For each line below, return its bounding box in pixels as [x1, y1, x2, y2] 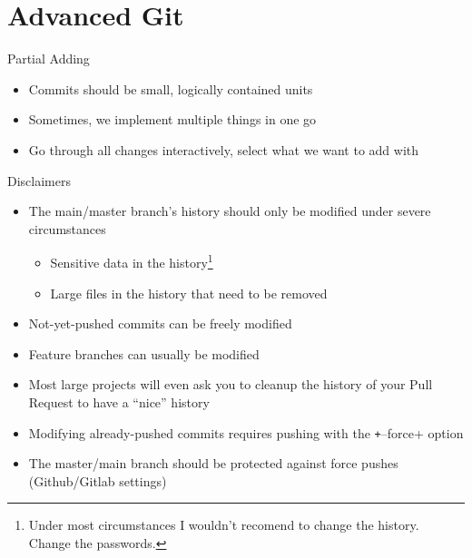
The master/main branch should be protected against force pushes [28, 454, 398, 473]
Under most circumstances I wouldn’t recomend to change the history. [28, 515, 419, 534]
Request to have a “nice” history [28, 392, 210, 411]
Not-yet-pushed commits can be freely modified [28, 314, 292, 333]
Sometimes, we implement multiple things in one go [28, 110, 317, 129]
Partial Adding [7, 49, 90, 68]
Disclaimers [7, 171, 71, 190]
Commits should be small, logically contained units [28, 79, 313, 98]
